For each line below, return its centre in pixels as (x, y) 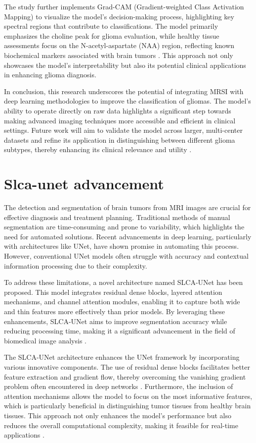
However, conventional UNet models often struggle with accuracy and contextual (126, 256)
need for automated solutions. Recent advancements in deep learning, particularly (128, 236)
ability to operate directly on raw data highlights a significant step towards (118, 110)
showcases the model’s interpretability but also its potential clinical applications (125, 65)
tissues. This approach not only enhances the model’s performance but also (118, 415)
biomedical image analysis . (45, 340)
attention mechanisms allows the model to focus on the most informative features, (128, 396)
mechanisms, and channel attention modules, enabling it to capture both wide (122, 302)
